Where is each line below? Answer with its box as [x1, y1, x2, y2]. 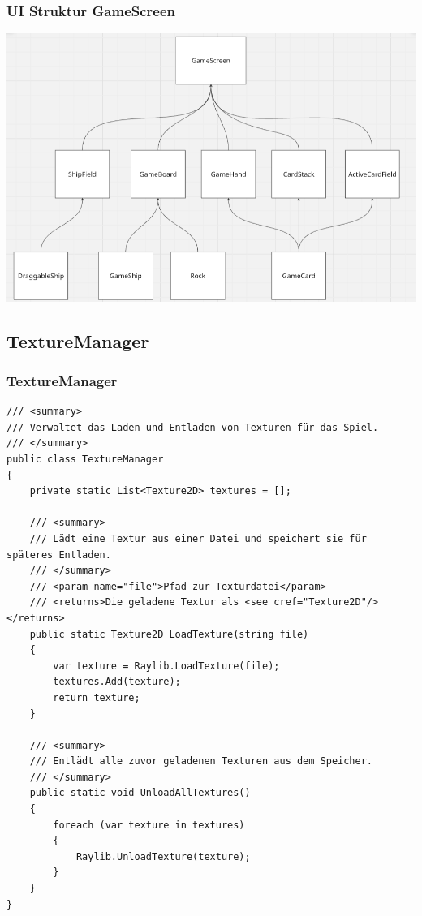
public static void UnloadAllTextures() [29, 787, 251, 799]
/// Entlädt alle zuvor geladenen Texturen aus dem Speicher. [29, 755, 373, 768]
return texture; [53, 691, 140, 703]
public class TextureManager [6, 454, 164, 466]
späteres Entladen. [6, 548, 111, 561]
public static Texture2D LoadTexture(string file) [29, 628, 309, 640]
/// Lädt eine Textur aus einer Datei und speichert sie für [29, 532, 367, 544]
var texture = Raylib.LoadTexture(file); [53, 660, 280, 672]
